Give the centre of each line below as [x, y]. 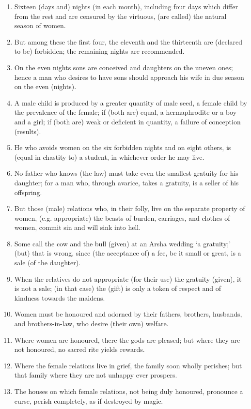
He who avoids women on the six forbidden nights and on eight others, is [123, 147]
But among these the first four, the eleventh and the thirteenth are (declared [128, 41]
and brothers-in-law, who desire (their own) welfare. [91, 324]
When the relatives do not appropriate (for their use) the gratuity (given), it [128, 279]
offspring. [28, 192]
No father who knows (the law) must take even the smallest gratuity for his [126, 173]
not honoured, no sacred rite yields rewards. [79, 349]
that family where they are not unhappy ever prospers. [96, 375]
